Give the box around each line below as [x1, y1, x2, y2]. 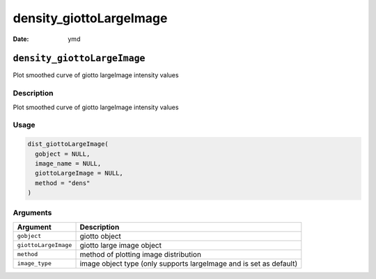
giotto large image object [79, 240, 162, 250]
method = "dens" [35, 179, 91, 187]
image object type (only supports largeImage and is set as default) [79, 258, 298, 268]
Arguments [13, 208, 52, 218]
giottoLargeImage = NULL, [35, 169, 123, 177]
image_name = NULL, [35, 159, 102, 167]
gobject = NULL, [35, 150, 91, 158]
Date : [13, 35, 29, 43]
